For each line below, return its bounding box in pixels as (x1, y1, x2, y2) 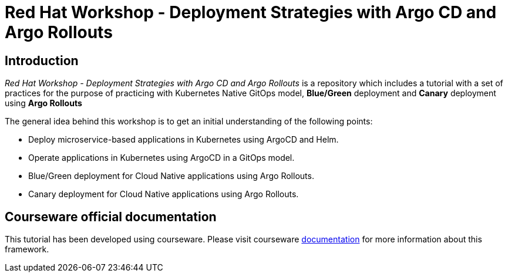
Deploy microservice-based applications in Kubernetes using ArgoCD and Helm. (28, 134, 339, 145)
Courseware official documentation (5, 209, 217, 224)
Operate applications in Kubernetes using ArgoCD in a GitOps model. (28, 153, 295, 163)
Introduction (5, 53, 79, 68)
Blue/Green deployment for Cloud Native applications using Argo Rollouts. (28, 171, 314, 181)
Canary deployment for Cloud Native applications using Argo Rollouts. (28, 189, 299, 200)
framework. (5, 244, 49, 255)
